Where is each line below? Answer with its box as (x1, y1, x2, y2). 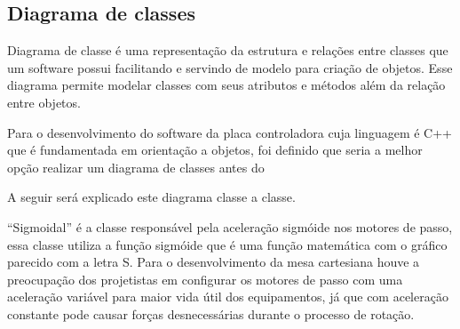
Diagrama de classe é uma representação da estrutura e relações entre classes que (7, 41, 448, 60)
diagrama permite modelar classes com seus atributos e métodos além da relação (7, 76, 446, 94)
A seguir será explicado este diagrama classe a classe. (7, 188, 296, 206)
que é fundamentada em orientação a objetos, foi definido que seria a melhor (7, 140, 423, 159)
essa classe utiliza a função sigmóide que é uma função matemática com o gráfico (7, 235, 448, 253)
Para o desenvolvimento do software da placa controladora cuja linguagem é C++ (7, 123, 452, 141)
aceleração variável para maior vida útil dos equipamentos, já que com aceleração (7, 287, 448, 306)
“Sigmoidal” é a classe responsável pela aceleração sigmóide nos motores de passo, (7, 217, 453, 236)
